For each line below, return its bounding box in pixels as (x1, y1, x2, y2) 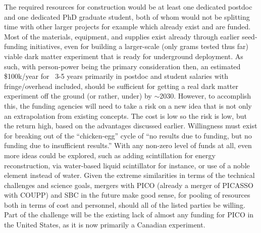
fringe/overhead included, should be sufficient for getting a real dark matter (4, 80, 238, 91)
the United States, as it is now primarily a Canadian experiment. (4, 219, 205, 230)
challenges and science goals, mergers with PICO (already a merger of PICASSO (4, 179, 253, 190)
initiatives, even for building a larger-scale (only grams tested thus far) (29, 41, 249, 52)
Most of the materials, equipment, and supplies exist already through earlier (4, 31, 240, 41)
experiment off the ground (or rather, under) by (4, 90, 152, 101)
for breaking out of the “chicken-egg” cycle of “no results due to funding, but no (4, 130, 252, 141)
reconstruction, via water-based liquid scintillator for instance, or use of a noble (4, 160, 250, 170)
